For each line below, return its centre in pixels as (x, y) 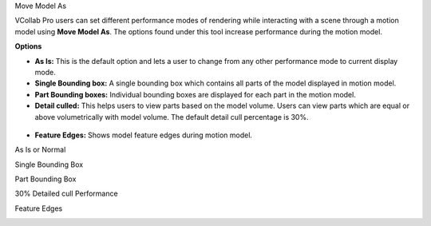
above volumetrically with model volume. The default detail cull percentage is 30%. (172, 117)
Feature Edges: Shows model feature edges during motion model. (144, 135)
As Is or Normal (40, 150)
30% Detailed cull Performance (67, 194)
